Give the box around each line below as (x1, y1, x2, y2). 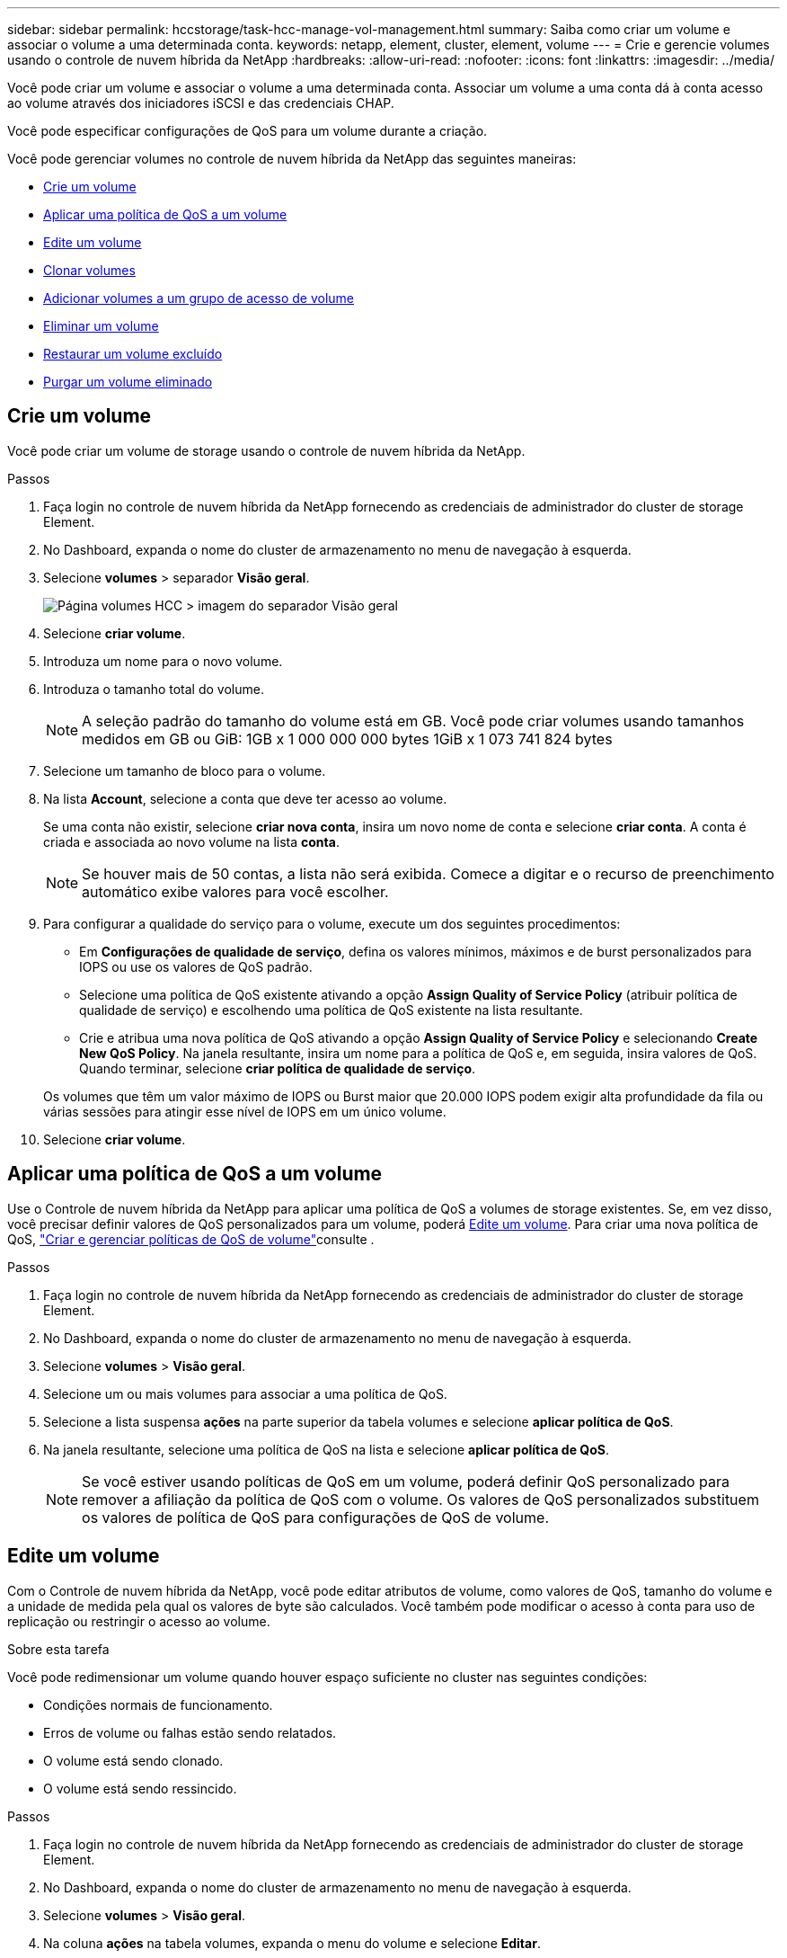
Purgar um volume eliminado (43, 374, 213, 389)
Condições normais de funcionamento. (43, 1696, 273, 1713)
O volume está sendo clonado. (43, 1752, 224, 1768)
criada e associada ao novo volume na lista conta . (43, 833, 340, 850)
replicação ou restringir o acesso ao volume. (7, 1613, 270, 1629)
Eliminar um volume (43, 318, 159, 334)
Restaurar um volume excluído (43, 346, 223, 361)
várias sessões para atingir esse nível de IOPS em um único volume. (43, 1103, 447, 1119)
